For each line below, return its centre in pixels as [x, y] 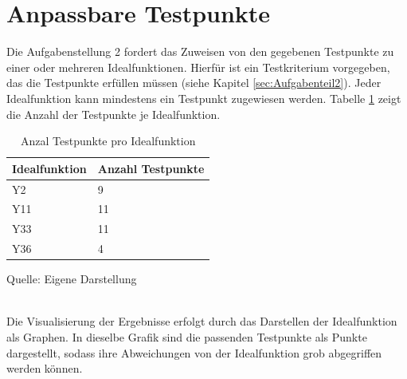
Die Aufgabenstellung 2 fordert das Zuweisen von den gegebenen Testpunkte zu [200, 51]
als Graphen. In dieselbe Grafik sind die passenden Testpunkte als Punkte [187, 336]
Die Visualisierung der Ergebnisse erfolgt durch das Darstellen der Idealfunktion [202, 321]
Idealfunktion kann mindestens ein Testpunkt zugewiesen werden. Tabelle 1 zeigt [204, 98]
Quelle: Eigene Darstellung [72, 279]
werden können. [45, 368]
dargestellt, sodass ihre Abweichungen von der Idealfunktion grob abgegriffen [194, 352]
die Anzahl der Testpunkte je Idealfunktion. [113, 114]
